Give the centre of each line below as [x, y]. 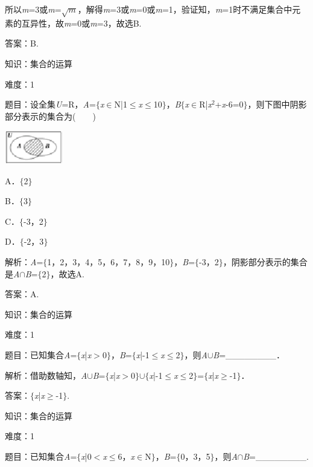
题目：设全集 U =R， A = [50, 104]
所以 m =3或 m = [33, 9]
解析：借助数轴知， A [46, 375]
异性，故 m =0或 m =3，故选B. [86, 23]
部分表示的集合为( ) [50, 116]
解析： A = [24, 262]
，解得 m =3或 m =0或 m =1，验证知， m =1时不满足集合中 [185, 9]
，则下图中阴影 [277, 104]
